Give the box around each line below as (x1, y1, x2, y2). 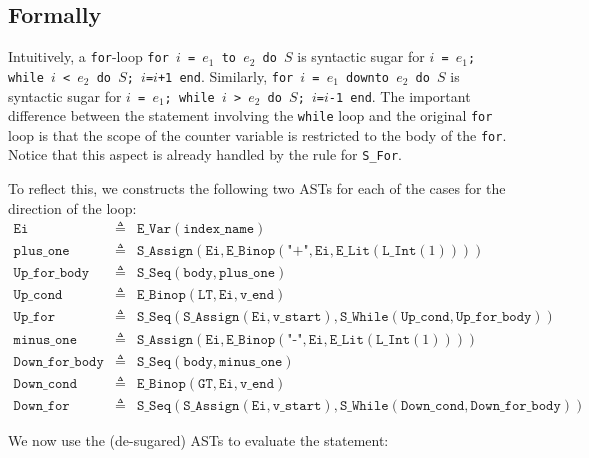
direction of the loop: (8, 197, 137, 218)
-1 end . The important (328, 85, 471, 106)
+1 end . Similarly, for (157, 65, 294, 86)
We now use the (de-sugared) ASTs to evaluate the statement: (8, 429, 389, 450)
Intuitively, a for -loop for (8, 46, 169, 67)
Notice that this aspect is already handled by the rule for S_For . (8, 144, 402, 165)
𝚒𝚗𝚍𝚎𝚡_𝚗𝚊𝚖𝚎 (183, 222, 255, 237)
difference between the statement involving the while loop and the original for (8, 105, 493, 126)
